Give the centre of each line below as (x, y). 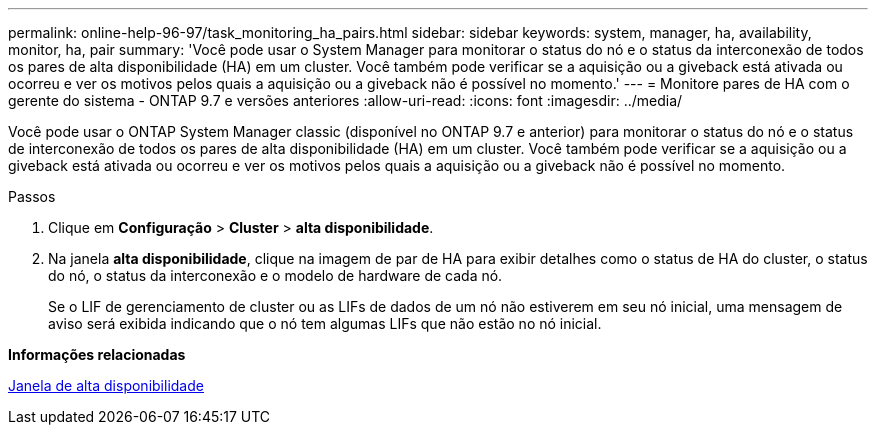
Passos (32, 196)
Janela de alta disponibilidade (106, 385)
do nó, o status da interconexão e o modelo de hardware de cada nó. (275, 275)
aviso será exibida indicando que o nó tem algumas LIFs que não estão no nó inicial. (325, 323)
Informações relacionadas (97, 354)
